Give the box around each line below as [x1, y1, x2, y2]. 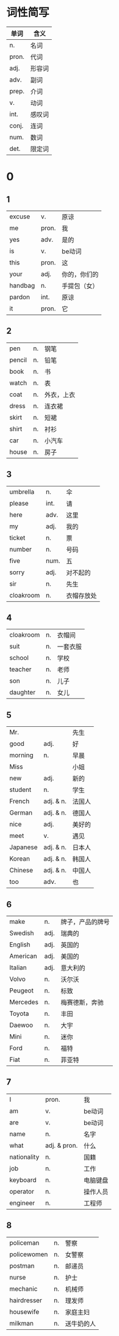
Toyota [9, 1010, 29, 1018]
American [9, 952, 38, 960]
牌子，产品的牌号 [60, 918, 110, 926]
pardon [9, 293, 31, 301]
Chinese [9, 866, 34, 875]
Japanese [9, 843, 38, 851]
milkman [9, 1319, 34, 1327]
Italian [9, 964, 27, 972]
